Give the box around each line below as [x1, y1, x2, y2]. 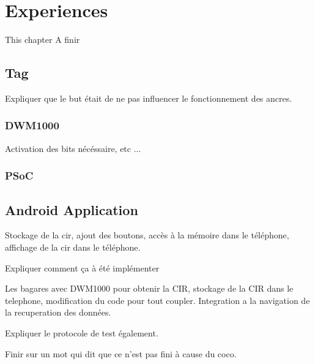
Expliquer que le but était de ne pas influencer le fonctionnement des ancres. [5, 91, 292, 104]
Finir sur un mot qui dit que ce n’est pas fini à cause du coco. [5, 347, 237, 360]
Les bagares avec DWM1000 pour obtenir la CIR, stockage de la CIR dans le [5, 282, 294, 295]
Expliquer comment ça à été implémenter [5, 261, 160, 274]
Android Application [5, 200, 138, 219]
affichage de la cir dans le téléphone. [5, 240, 141, 253]
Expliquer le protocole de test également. [5, 326, 158, 339]
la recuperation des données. [5, 306, 111, 319]
